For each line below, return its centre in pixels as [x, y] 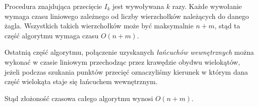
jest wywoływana [138, 6]
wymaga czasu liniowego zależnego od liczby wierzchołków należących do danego [127, 16]
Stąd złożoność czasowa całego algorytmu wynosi [79, 98]
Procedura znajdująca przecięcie [53, 6]
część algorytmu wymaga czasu [52, 35]
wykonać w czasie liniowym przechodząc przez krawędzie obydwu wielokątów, [122, 61]
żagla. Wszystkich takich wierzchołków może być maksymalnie [99, 26]
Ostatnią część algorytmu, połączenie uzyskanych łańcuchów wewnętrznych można [129, 52]
